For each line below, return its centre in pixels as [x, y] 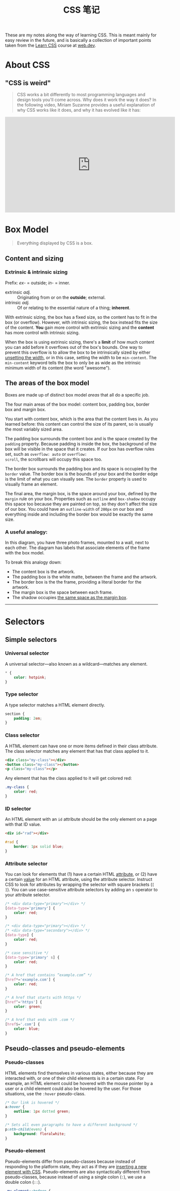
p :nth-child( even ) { [26, 1129]
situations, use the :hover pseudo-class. [45, 1093]
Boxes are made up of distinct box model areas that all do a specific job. [77, 395]
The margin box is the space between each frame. [62, 592]
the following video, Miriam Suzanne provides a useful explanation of [86, 105]
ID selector [18, 809]
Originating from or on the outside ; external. [61, 297]
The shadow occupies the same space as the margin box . [70, 597]
